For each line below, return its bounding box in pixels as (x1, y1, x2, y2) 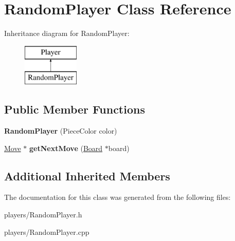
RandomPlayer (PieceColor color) (4, 125, 117, 136)
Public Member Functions (4, 101, 145, 117)
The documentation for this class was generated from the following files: (4, 192, 231, 202)
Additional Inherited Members (4, 168, 170, 183)
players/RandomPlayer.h (4, 209, 82, 220)
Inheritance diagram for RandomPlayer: (4, 28, 130, 39)
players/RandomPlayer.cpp (4, 226, 89, 237)
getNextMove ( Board (29, 142, 103, 153)
